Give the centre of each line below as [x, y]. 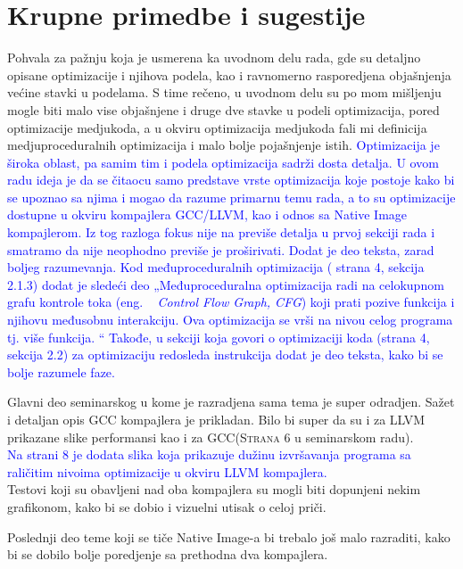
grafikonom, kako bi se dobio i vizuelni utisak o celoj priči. [167, 506]
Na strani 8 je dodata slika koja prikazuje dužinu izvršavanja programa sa [209, 454]
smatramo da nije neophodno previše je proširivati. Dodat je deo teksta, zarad [221, 249]
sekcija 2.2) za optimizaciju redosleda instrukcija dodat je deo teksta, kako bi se [225, 355]
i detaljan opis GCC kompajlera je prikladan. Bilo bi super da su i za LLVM [216, 419]
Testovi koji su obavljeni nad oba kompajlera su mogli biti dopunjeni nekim [214, 489]
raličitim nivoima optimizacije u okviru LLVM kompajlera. [167, 471]
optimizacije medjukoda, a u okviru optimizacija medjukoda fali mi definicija [217, 127]
